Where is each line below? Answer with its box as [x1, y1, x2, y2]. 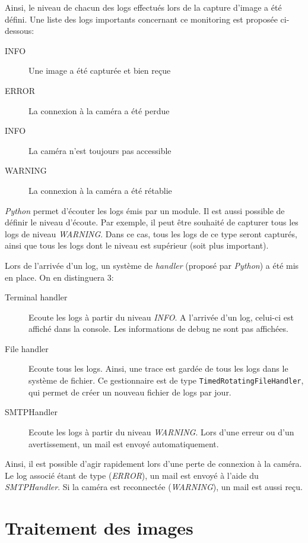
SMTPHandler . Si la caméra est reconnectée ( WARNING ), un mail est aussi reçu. [5, 481, 303, 493]
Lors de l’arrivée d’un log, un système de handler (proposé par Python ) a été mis [5, 259, 299, 271]
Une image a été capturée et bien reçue [28, 64, 171, 77]
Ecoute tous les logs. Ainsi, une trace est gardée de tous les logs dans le [28, 362, 288, 375]
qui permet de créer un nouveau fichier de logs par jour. [28, 385, 231, 398]
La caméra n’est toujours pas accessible [28, 144, 172, 156]
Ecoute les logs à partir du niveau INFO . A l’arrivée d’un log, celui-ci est [28, 310, 294, 323]
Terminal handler [5, 291, 68, 303]
